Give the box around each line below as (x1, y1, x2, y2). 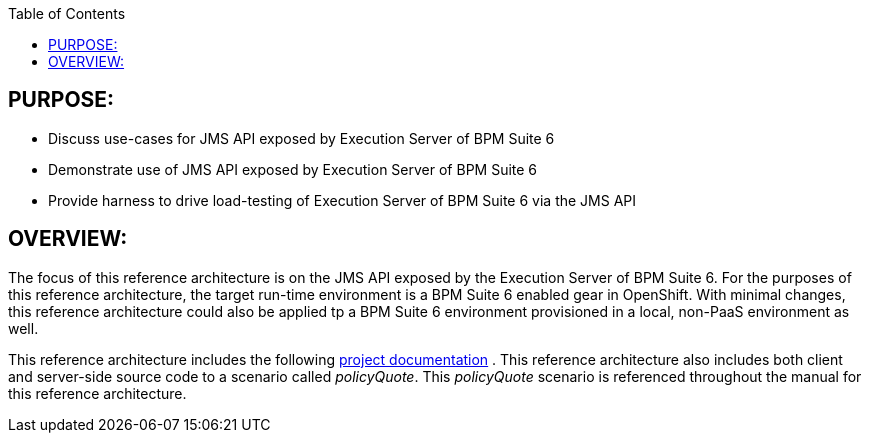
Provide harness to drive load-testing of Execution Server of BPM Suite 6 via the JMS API (48, 191, 637, 209)
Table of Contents (8, 5, 126, 22)
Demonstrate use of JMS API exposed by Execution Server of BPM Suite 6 (48, 160, 538, 178)
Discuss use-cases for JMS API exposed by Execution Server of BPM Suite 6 (48, 129, 555, 147)
